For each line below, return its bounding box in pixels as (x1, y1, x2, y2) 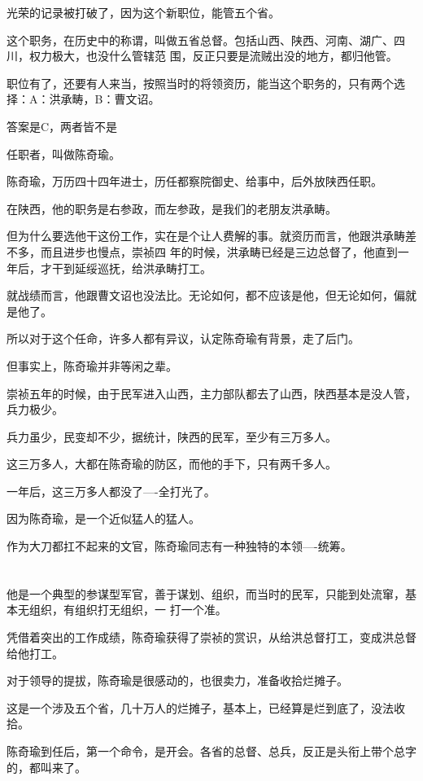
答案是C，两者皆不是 (7, 117, 118, 134)
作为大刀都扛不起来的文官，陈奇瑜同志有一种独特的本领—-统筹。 (7, 537, 352, 555)
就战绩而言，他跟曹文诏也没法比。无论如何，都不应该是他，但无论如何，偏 (7, 287, 405, 304)
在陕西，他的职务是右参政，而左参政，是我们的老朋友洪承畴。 (7, 200, 337, 217)
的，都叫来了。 (7, 758, 86, 775)
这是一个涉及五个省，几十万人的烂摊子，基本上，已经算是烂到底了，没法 (7, 699, 394, 716)
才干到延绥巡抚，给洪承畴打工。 (40, 259, 211, 276)
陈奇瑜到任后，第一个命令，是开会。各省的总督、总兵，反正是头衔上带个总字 (7, 743, 416, 759)
